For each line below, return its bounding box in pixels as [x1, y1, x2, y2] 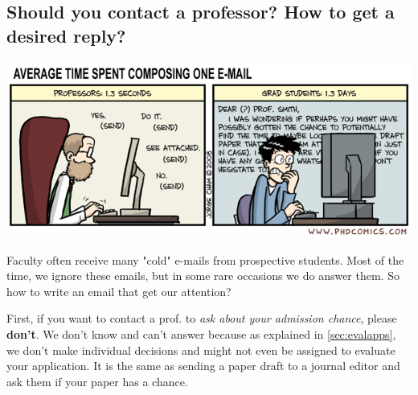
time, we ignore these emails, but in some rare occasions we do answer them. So [6, 267, 400, 284]
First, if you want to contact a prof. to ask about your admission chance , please [6, 310, 397, 327]
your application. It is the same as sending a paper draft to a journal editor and [6, 357, 400, 374]
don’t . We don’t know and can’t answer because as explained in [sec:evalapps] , [6, 325, 396, 342]
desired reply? [6, 23, 126, 47]
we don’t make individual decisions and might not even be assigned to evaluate [6, 341, 395, 358]
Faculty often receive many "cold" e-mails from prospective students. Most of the [6, 251, 404, 268]
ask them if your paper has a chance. [6, 372, 188, 389]
